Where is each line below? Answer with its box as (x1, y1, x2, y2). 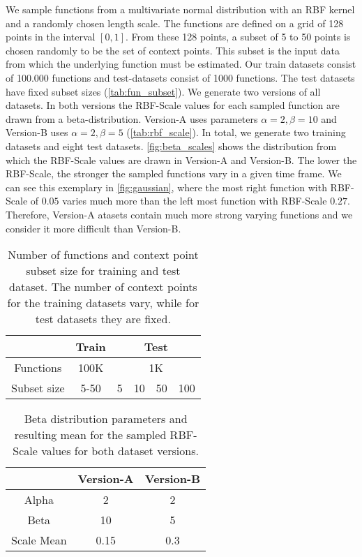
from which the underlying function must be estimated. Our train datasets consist (6, 57, 356, 71)
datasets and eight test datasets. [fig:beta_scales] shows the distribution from (6, 138, 337, 153)
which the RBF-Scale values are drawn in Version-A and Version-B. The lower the (6, 152, 357, 167)
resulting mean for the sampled (14, 426, 167, 443)
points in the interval (6, 29, 96, 44)
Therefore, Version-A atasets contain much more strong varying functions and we (6, 207, 353, 221)
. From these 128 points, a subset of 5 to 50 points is (126, 29, 351, 44)
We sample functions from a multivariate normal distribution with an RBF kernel (6, 2, 355, 16)
